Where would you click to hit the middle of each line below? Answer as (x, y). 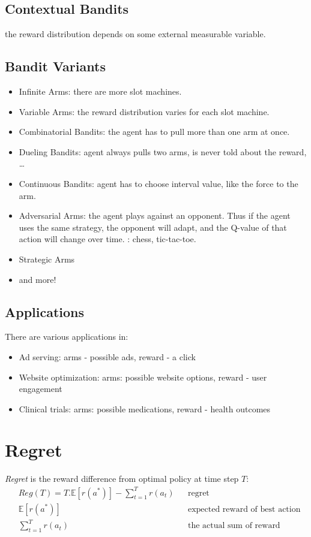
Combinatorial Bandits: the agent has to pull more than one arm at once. (154, 132)
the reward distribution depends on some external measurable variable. (135, 34)
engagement (41, 389)
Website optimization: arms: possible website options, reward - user (143, 377)
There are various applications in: (67, 337)
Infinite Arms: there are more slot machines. (100, 91)
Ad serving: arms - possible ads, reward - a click (107, 356)
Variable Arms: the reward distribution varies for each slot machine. (144, 111)
